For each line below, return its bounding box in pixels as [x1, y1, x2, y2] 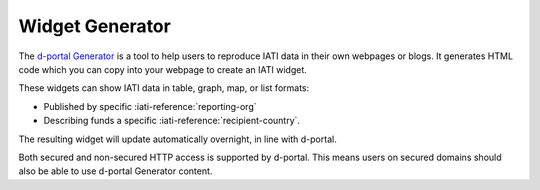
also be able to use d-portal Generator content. [18, 165, 213, 177]
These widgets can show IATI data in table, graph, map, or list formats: [18, 82, 310, 94]
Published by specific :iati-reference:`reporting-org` [43, 100, 257, 112]
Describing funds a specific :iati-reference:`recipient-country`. [43, 115, 300, 127]
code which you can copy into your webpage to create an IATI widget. [18, 63, 307, 75]
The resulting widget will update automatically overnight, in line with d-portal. [18, 133, 337, 145]
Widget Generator [18, 15, 172, 37]
